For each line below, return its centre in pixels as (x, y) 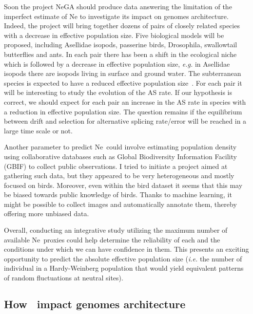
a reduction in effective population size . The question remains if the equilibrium (123, 111)
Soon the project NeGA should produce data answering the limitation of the (118, 6)
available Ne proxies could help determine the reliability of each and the (112, 239)
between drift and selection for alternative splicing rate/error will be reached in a (125, 121)
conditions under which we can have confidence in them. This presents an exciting (126, 249)
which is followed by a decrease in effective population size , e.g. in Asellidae (117, 64)
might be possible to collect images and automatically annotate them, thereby (120, 204)
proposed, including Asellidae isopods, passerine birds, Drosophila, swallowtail (121, 45)
